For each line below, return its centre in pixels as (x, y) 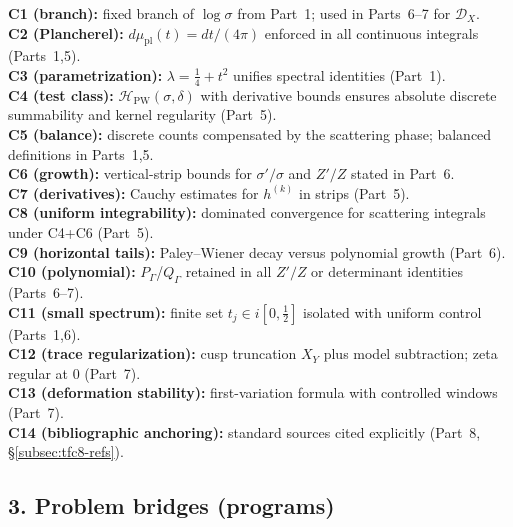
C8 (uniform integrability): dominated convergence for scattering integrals (247, 212)
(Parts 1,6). (44, 333)
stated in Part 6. (402, 173)
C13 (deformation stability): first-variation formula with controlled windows (253, 392)
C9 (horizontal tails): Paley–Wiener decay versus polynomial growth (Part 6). (257, 251)
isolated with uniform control (392, 311)
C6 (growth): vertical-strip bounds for (130, 173)
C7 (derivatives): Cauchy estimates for (133, 192)
